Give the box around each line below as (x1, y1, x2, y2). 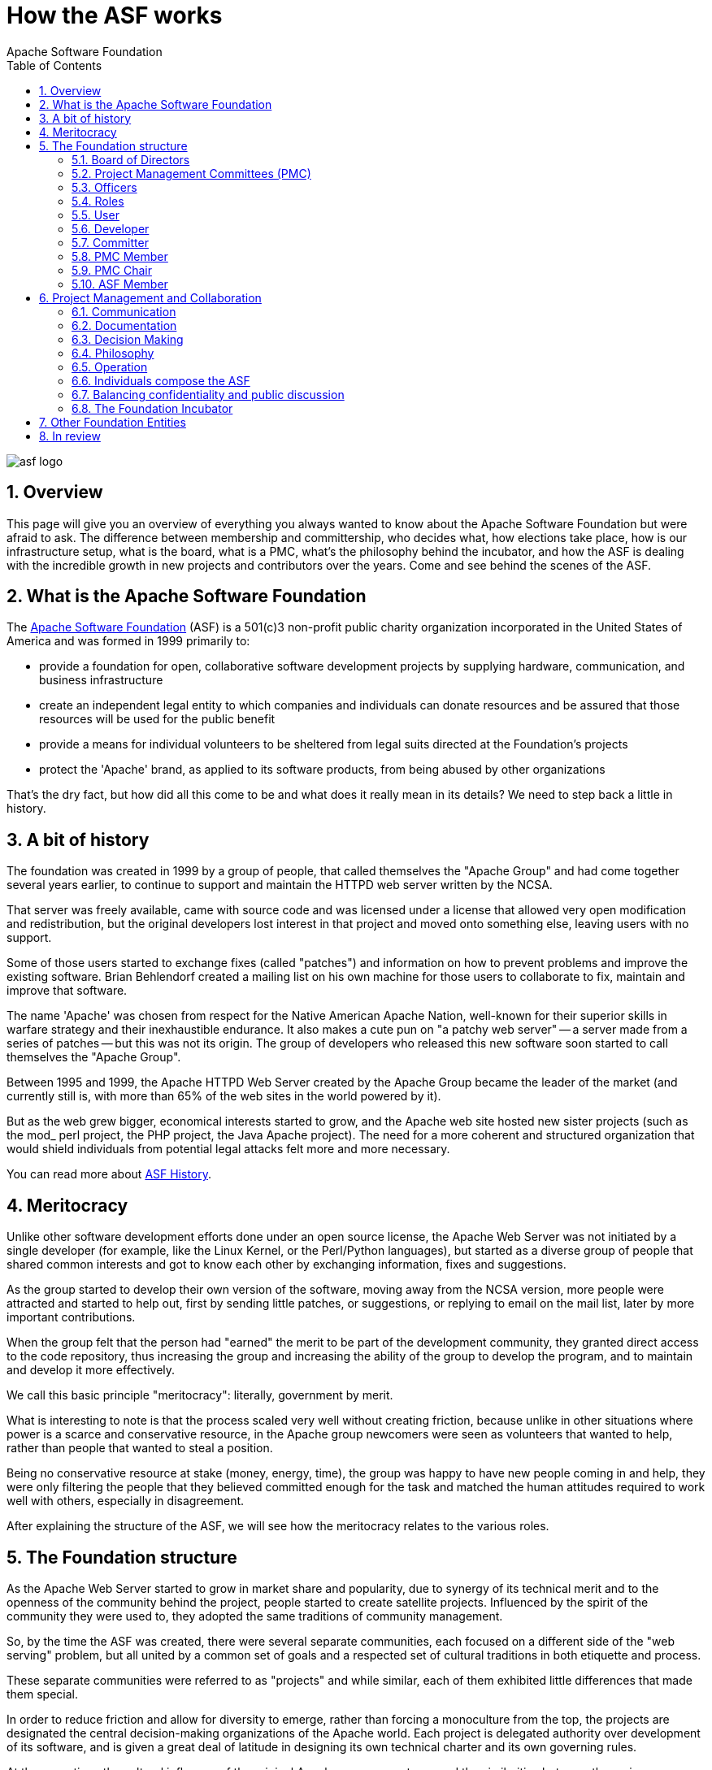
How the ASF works (7, 2, 223, 29)
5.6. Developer (72, 221, 150, 236)
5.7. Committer (72, 235, 149, 249)
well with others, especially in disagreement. (7, 1494, 245, 1508)
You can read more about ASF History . (7, 1167, 212, 1182)
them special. (7, 1686, 79, 1701)
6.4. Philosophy (72, 345, 154, 360)
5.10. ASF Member (72, 276, 168, 291)
